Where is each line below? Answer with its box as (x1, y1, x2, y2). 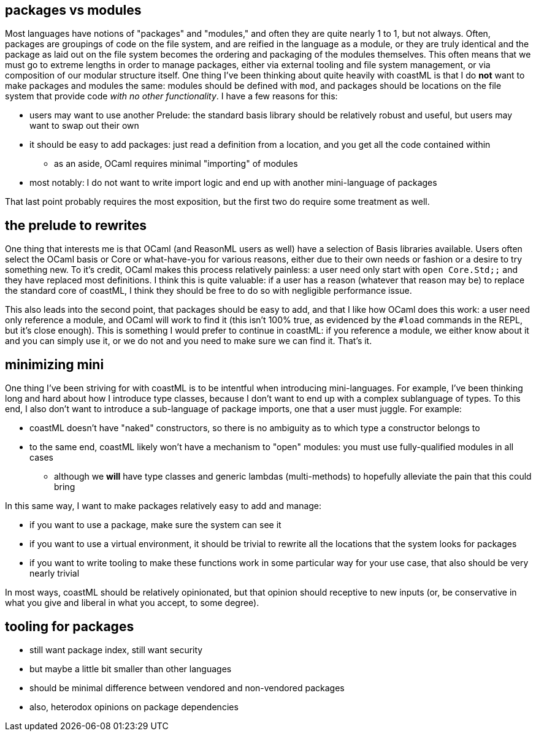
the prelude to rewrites (5, 217, 147, 233)
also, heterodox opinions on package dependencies (29, 701, 239, 712)
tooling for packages (5, 618, 134, 634)
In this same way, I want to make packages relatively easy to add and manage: (5, 500, 322, 512)
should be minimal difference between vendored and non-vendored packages (29, 682, 345, 693)
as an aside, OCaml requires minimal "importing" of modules (54, 158, 298, 169)
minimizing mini (5, 356, 104, 372)
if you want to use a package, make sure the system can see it (29, 519, 281, 531)
